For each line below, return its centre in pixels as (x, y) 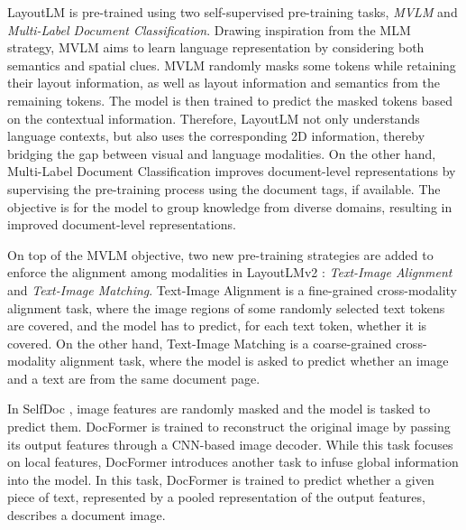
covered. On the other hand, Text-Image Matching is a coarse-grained (200, 343)
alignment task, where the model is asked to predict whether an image (254, 361)
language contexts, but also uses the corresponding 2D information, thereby (216, 136)
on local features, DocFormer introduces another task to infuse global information (233, 462)
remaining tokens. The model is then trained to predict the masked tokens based (230, 100)
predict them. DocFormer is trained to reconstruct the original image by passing (229, 427)
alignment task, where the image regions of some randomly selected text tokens (226, 307)
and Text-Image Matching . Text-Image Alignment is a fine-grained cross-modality (232, 289)
